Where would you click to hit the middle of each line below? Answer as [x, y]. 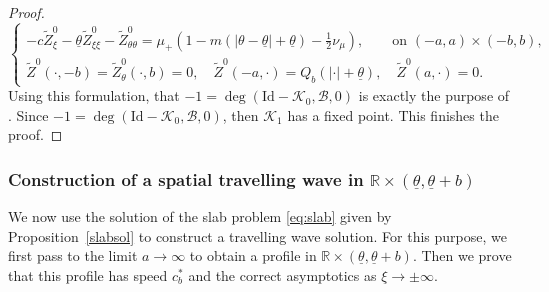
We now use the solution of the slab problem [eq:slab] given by [200, 216]
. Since [28, 114]
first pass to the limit [73, 255]
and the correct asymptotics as [282, 274]
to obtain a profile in [253, 255]
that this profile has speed [88, 274]
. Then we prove [462, 255]
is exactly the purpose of [434, 95]
